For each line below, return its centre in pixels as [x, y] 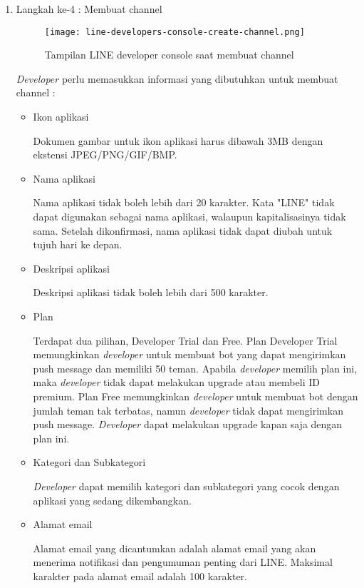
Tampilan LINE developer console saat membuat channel [169, 55]
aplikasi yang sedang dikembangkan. [112, 500]
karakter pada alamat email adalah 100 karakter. [140, 576]
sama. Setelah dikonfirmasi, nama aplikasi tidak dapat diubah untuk [183, 230]
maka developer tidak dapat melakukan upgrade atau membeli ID [176, 382]
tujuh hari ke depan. [78, 244]
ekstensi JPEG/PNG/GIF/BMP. [105, 154]
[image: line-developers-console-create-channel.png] [175, 32]
